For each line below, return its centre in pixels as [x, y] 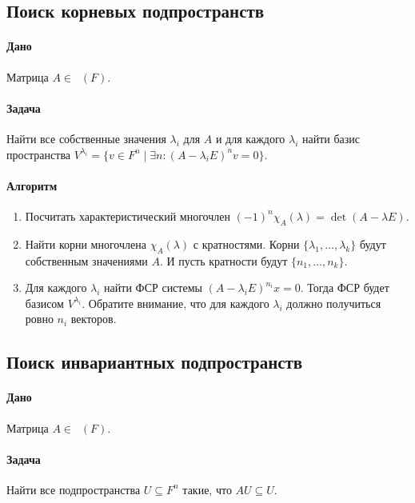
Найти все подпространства [74, 489]
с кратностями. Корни [246, 244]
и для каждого [250, 138]
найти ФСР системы [153, 287]
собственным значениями [86, 260]
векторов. [94, 319]
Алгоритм [32, 185]
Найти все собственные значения [86, 138]
